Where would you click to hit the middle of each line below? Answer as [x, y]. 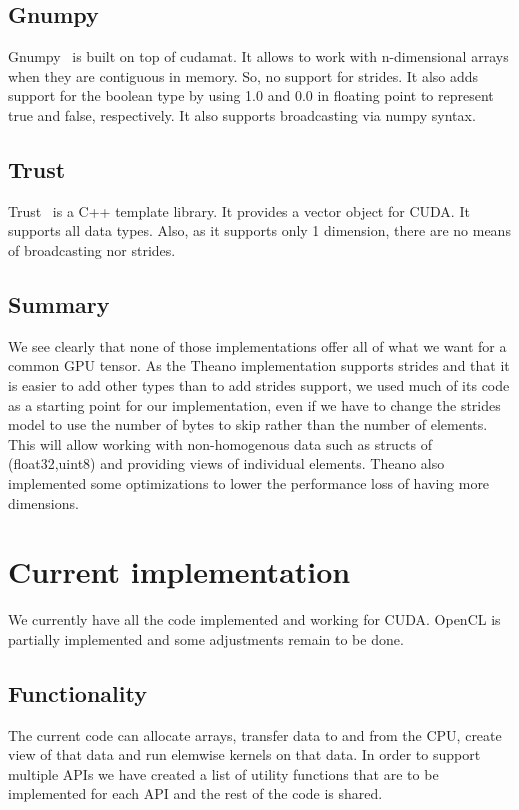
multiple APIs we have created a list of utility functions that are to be [223, 773]
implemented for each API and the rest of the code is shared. [195, 793]
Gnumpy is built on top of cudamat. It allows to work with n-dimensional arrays [258, 56]
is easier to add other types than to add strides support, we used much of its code [259, 384]
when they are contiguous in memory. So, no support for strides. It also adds [243, 75]
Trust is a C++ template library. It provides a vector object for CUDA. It [239, 210]
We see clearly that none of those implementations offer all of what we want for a [257, 345]
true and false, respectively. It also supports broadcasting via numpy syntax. [242, 114]
